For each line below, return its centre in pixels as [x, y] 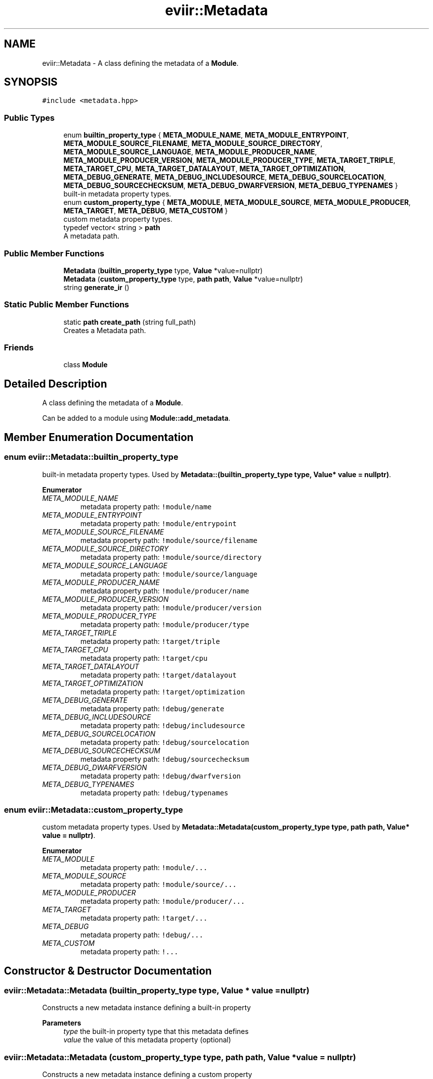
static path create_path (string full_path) [130, 322]
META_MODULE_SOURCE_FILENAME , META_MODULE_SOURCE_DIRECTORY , [193, 144]
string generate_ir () [96, 287]
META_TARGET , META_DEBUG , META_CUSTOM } [146, 211]
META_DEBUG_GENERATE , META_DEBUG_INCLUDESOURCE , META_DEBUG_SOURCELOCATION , [225, 177]
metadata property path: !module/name [146, 506]
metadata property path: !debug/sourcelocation [165, 742]
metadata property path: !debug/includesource [163, 725]
